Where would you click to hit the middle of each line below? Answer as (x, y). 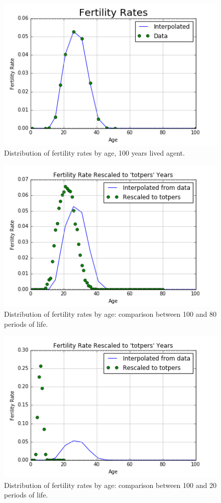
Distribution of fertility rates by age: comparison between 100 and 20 (110, 485)
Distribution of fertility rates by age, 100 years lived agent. (94, 153)
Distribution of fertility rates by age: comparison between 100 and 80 (110, 314)
